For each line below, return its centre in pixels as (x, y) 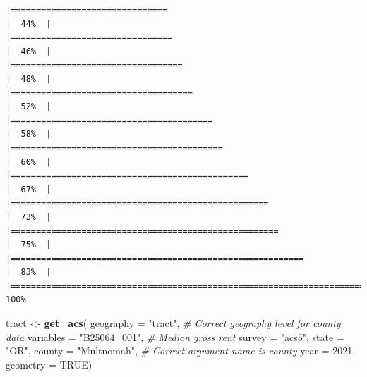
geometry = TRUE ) (49, 364)
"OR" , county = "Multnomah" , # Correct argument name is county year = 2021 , (181, 351)
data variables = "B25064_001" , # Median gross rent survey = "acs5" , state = (175, 336)
